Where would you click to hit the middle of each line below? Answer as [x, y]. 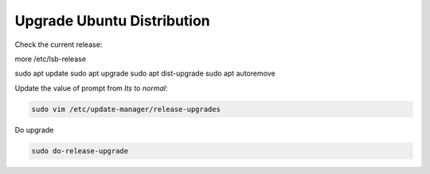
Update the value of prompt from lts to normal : [91, 88]
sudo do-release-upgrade [80, 151]
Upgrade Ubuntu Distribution [112, 21]
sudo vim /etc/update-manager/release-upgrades [126, 109]
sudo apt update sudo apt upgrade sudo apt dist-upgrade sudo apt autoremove [145, 73]
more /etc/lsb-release [51, 59]
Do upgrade [34, 130]
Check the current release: [59, 44]
